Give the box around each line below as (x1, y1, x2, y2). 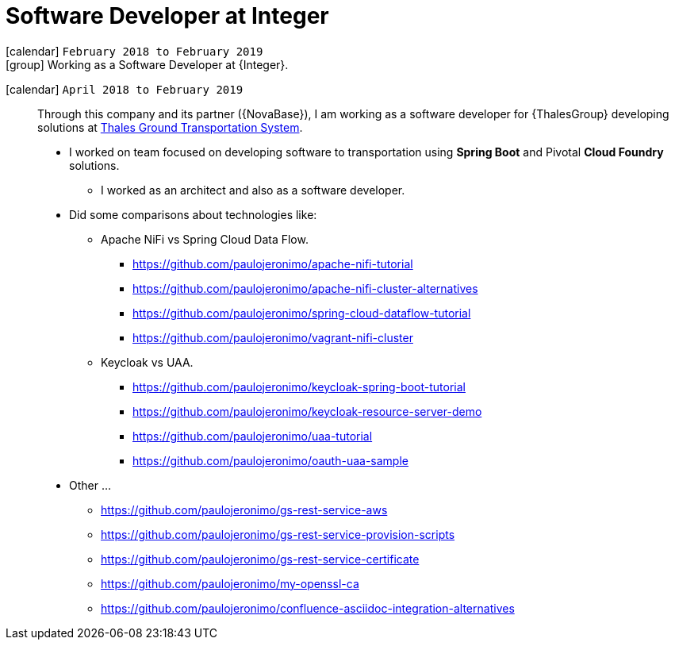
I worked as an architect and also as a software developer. (101, 183, 405, 197)
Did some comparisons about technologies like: (69, 207, 317, 221)
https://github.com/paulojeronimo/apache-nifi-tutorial (132, 256, 413, 271)
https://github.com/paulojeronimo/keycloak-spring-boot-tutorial (132, 379, 466, 394)
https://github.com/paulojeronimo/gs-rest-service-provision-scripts (101, 527, 455, 541)
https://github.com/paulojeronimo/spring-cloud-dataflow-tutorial (132, 306, 471, 320)
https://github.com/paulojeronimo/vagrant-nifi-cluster (132, 330, 413, 344)
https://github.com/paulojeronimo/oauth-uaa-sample (132, 453, 408, 467)
